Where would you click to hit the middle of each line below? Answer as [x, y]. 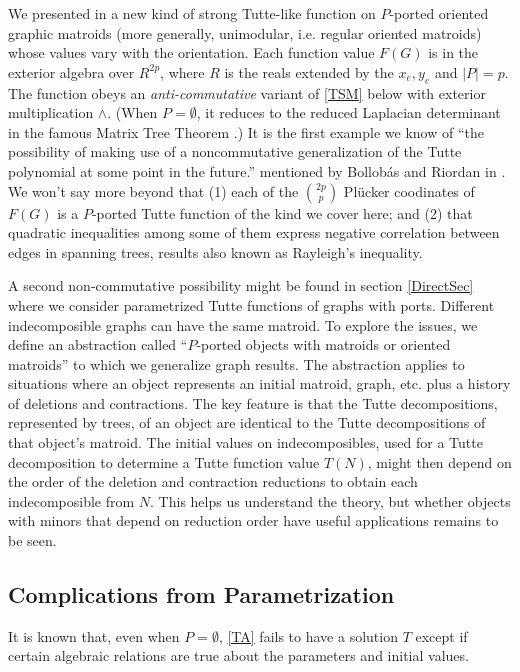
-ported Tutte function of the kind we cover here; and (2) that [282, 212]
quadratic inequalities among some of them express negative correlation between [254, 232]
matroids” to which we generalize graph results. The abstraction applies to [236, 363]
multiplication [51, 112]
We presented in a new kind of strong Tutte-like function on [192, 13]
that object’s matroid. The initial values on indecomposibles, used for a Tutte [245, 442]
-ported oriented [439, 13]
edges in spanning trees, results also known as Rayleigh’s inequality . [215, 251]
